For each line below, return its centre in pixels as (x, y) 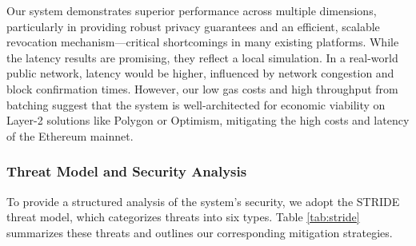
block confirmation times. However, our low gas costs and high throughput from (202, 88)
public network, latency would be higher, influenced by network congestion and (200, 73)
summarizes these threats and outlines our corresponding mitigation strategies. (200, 232)
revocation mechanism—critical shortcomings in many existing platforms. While (203, 42)
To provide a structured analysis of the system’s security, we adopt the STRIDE (203, 201)
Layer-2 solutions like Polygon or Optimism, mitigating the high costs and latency (208, 120)
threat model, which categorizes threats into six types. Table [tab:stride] (183, 217)
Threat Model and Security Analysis (127, 171)
